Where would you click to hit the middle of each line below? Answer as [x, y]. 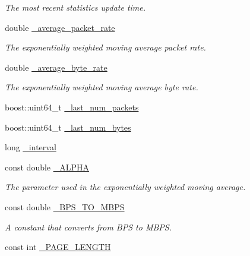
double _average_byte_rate [56, 67]
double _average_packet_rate [60, 27]
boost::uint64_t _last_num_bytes [68, 127]
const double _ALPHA [47, 167]
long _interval [31, 147]
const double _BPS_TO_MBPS [65, 206]
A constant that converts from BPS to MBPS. [88, 227]
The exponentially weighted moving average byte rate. [102, 87]
